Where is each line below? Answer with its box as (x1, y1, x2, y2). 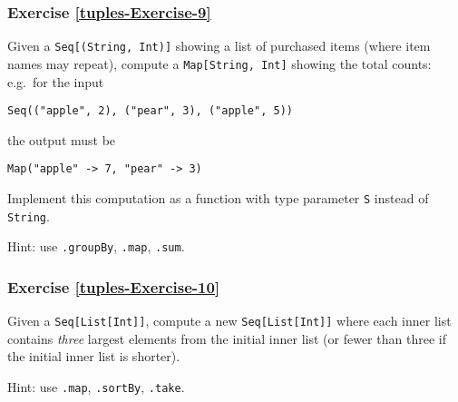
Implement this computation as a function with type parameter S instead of (7, 189, 429, 208)
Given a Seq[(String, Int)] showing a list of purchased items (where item (7, 36, 431, 55)
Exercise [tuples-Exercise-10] (7, 275, 220, 298)
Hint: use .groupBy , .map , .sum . (7, 237, 185, 256)
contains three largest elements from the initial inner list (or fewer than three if (7, 328, 446, 348)
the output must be (7, 130, 116, 149)
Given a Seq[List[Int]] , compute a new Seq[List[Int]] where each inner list (7, 311, 452, 330)
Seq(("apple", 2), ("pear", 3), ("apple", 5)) (7, 104, 293, 118)
